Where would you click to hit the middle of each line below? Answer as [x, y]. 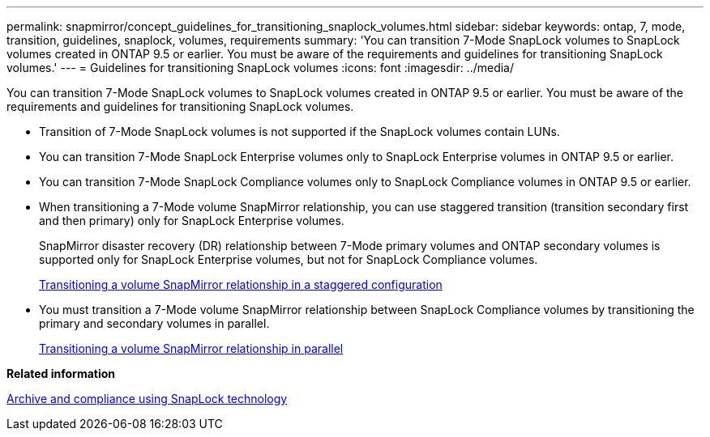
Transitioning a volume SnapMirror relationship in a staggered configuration [241, 284]
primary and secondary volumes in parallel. [154, 323]
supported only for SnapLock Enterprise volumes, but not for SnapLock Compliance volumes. [289, 259]
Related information [61, 373]
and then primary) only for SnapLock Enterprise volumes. [192, 221]
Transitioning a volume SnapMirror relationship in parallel [191, 348]
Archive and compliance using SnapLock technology [147, 399]
